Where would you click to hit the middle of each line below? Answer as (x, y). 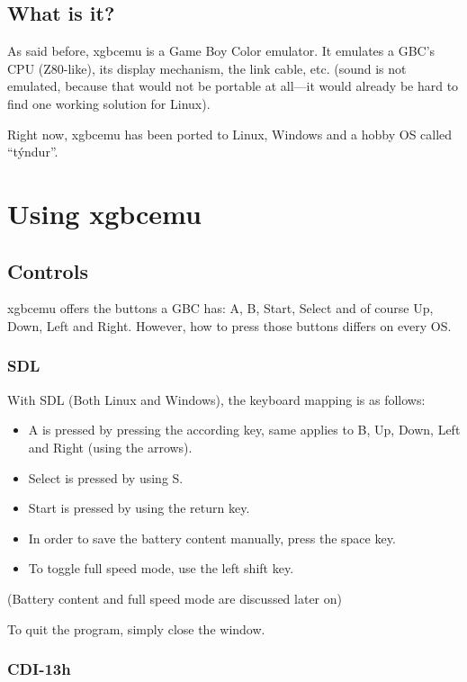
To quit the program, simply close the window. (136, 628)
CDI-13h (39, 669)
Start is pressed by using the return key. (139, 508)
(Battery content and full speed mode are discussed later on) (175, 598)
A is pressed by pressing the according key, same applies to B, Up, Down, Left (244, 430)
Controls (48, 270)
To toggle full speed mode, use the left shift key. (161, 568)
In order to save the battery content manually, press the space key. (212, 538)
